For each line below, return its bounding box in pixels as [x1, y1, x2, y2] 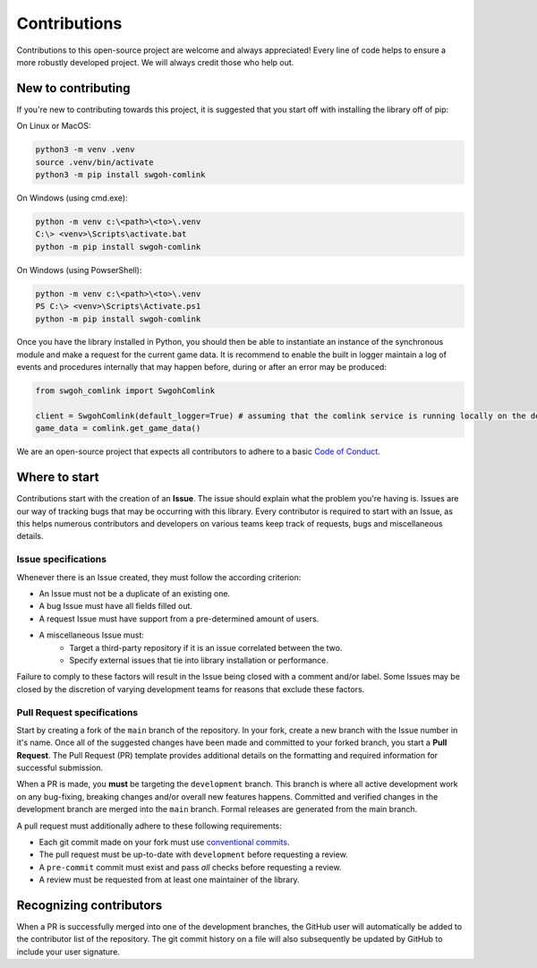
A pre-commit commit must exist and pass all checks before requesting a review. [38, 861, 342, 872]
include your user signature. [16, 946, 121, 957]
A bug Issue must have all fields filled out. [38, 601, 192, 612]
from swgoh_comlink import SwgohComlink [35, 386, 215, 396]
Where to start [16, 470, 99, 485]
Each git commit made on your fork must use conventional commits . [38, 837, 290, 848]
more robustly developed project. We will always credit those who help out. [16, 56, 294, 67]
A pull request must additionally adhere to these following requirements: [16, 820, 282, 831]
